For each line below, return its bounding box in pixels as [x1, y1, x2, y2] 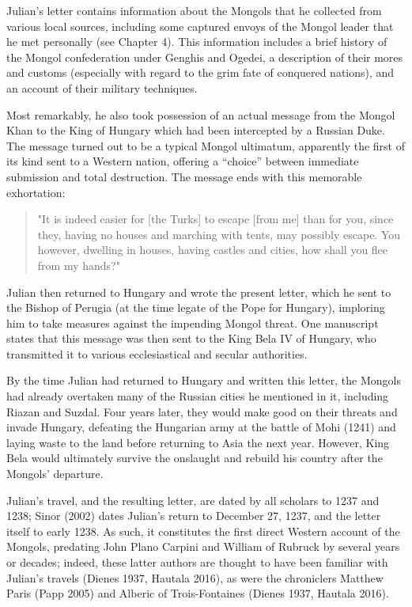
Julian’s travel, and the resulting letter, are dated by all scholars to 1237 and [6, 491, 380, 508]
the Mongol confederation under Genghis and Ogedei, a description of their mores [6, 48, 403, 65]
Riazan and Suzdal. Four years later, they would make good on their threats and [6, 403, 398, 419]
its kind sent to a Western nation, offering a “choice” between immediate [6, 153, 359, 169]
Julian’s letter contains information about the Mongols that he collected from [6, 2, 382, 18]
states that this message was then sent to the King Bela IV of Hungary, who [6, 330, 376, 347]
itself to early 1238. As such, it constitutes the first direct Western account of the [6, 522, 400, 539]
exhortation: [6, 184, 66, 200]
